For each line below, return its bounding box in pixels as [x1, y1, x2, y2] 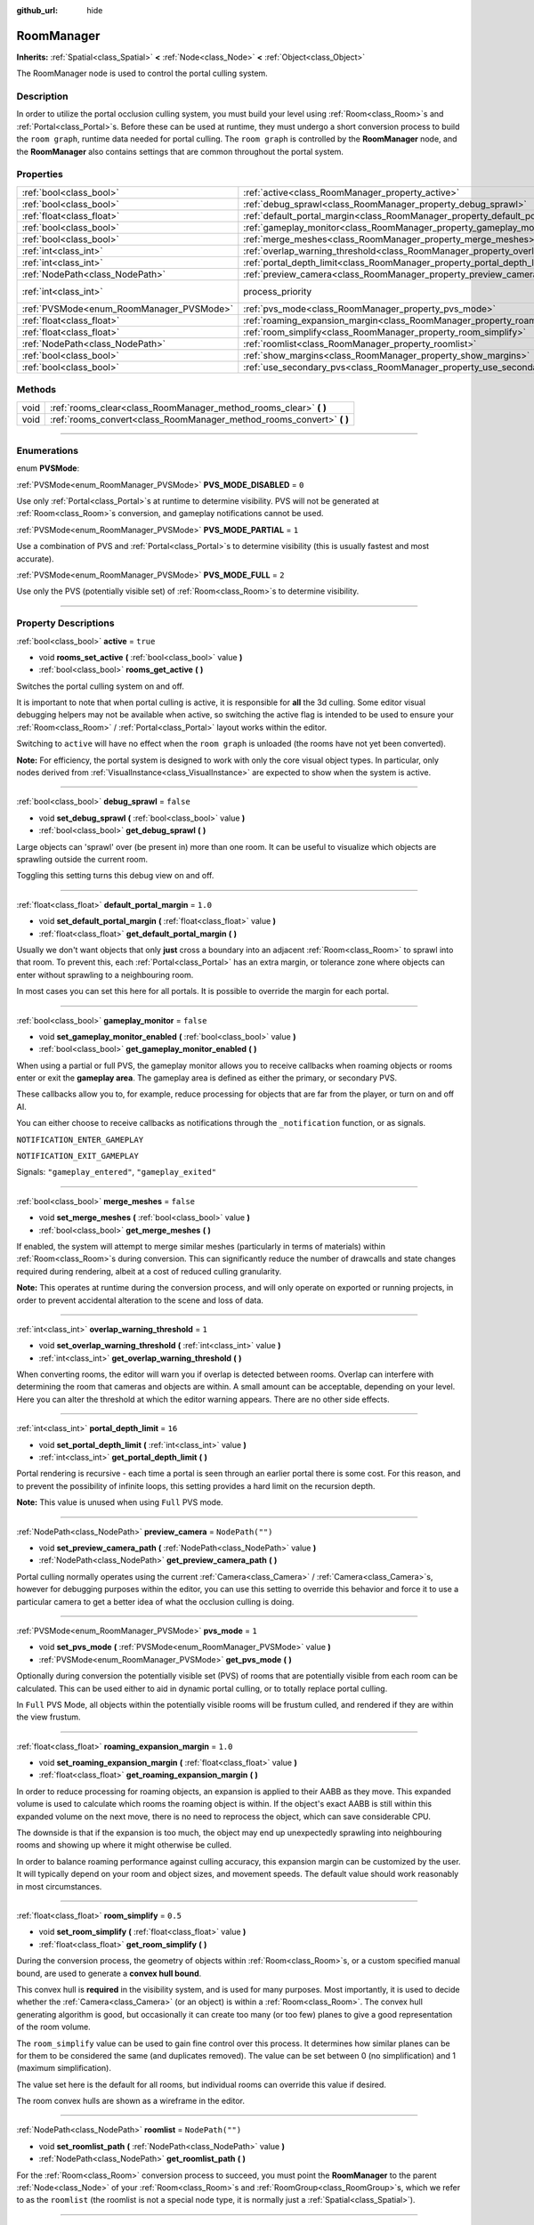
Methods [16, 384, 57, 396]
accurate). [16, 553, 54, 564]
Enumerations [16, 444, 79, 457]
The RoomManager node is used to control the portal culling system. [16, 68, 269, 79]
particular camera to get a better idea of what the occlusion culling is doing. [16, 1596, 295, 1606]
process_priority [243, 285, 311, 297]
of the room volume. [16, 2021, 91, 2033]
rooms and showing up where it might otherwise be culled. [16, 1840, 231, 1850]
